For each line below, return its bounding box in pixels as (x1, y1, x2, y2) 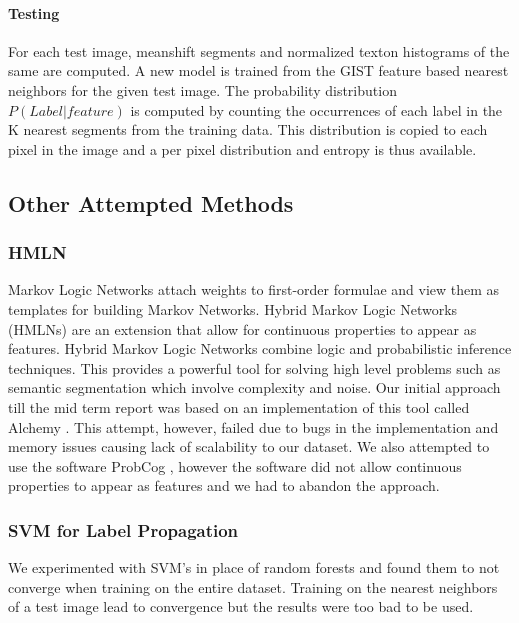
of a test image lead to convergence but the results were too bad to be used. (8, 596, 474, 617)
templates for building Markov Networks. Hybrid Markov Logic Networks (8, 298, 458, 319)
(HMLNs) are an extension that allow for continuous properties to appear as (8, 318, 477, 339)
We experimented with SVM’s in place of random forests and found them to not (8, 557, 500, 578)
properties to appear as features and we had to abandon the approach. (8, 475, 440, 496)
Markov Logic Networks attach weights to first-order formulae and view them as (8, 279, 500, 300)
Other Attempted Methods (8, 187, 294, 218)
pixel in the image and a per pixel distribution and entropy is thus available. (8, 138, 477, 159)
